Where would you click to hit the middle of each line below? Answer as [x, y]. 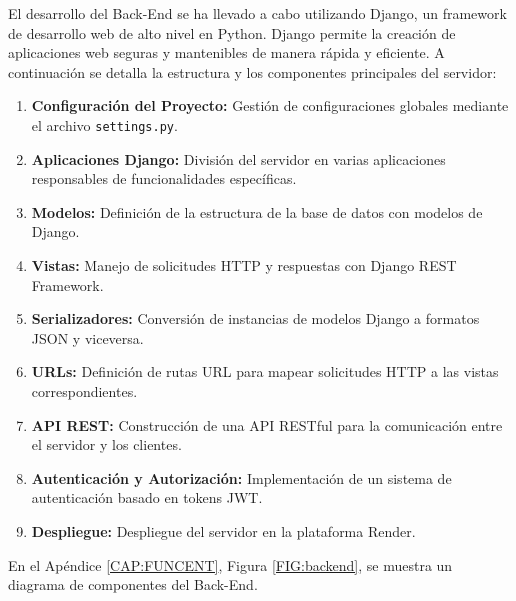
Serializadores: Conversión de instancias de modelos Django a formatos [255, 318]
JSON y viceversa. [87, 337]
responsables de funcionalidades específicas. [164, 178]
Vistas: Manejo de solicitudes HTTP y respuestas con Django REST [244, 265]
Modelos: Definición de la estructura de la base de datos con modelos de [257, 211]
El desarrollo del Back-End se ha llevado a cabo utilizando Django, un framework [257, 13]
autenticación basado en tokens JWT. [147, 497]
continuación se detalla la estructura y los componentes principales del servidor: [252, 71]
